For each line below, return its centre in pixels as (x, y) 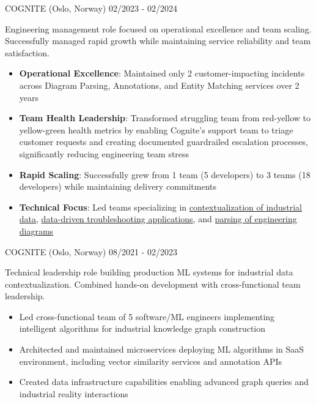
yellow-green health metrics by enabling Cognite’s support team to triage (156, 129)
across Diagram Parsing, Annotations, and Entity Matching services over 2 (159, 85)
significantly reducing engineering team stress (104, 153)
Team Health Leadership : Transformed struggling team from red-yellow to (165, 118)
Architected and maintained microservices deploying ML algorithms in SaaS (162, 349)
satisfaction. (27, 52)
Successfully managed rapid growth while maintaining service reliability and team (158, 41)
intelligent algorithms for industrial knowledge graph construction (142, 328)
